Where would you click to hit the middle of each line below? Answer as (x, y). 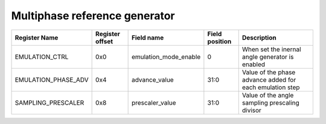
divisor (252, 110)
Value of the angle (268, 95)
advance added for (269, 79)
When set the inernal (271, 49)
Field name (148, 37)
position (219, 41)
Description (259, 37)
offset (104, 41)
